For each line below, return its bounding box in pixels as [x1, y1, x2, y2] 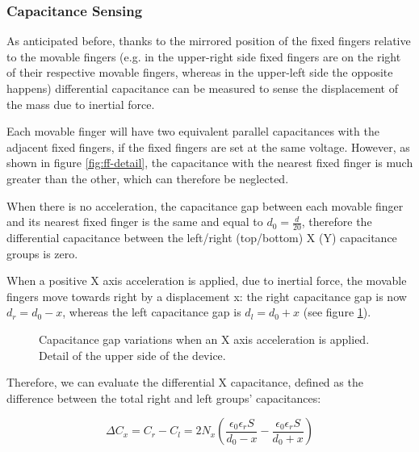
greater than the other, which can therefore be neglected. [6, 169, 289, 186]
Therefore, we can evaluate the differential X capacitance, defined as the [6, 374, 363, 391]
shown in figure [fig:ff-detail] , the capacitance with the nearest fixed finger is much [6, 154, 413, 171]
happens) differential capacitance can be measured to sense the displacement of [6, 80, 398, 96]
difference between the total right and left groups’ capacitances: [6, 389, 321, 406]
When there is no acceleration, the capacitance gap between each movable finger [6, 197, 404, 214]
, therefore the [301, 213, 372, 230]
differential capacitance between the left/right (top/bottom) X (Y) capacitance [6, 228, 397, 245]
